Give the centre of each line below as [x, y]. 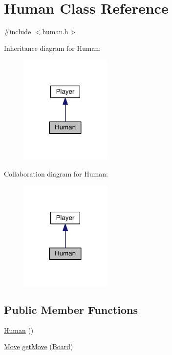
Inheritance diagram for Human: [53, 48]
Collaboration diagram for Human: [56, 174]
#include [18, 32]
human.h [55, 32]
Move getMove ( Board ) [39, 346]
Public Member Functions [71, 309]
